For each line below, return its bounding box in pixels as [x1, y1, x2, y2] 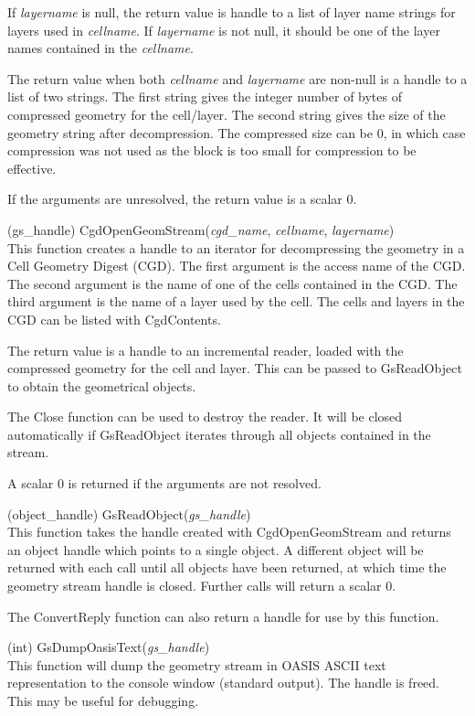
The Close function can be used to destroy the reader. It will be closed [7, 407, 403, 426]
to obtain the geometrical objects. [7, 376, 196, 395]
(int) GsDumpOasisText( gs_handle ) [7, 637, 210, 657]
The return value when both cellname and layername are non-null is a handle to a [7, 69, 468, 88]
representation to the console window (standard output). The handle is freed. [7, 673, 439, 692]
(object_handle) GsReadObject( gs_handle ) [7, 504, 251, 523]
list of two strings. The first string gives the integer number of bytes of [7, 87, 402, 106]
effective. [7, 158, 57, 177]
